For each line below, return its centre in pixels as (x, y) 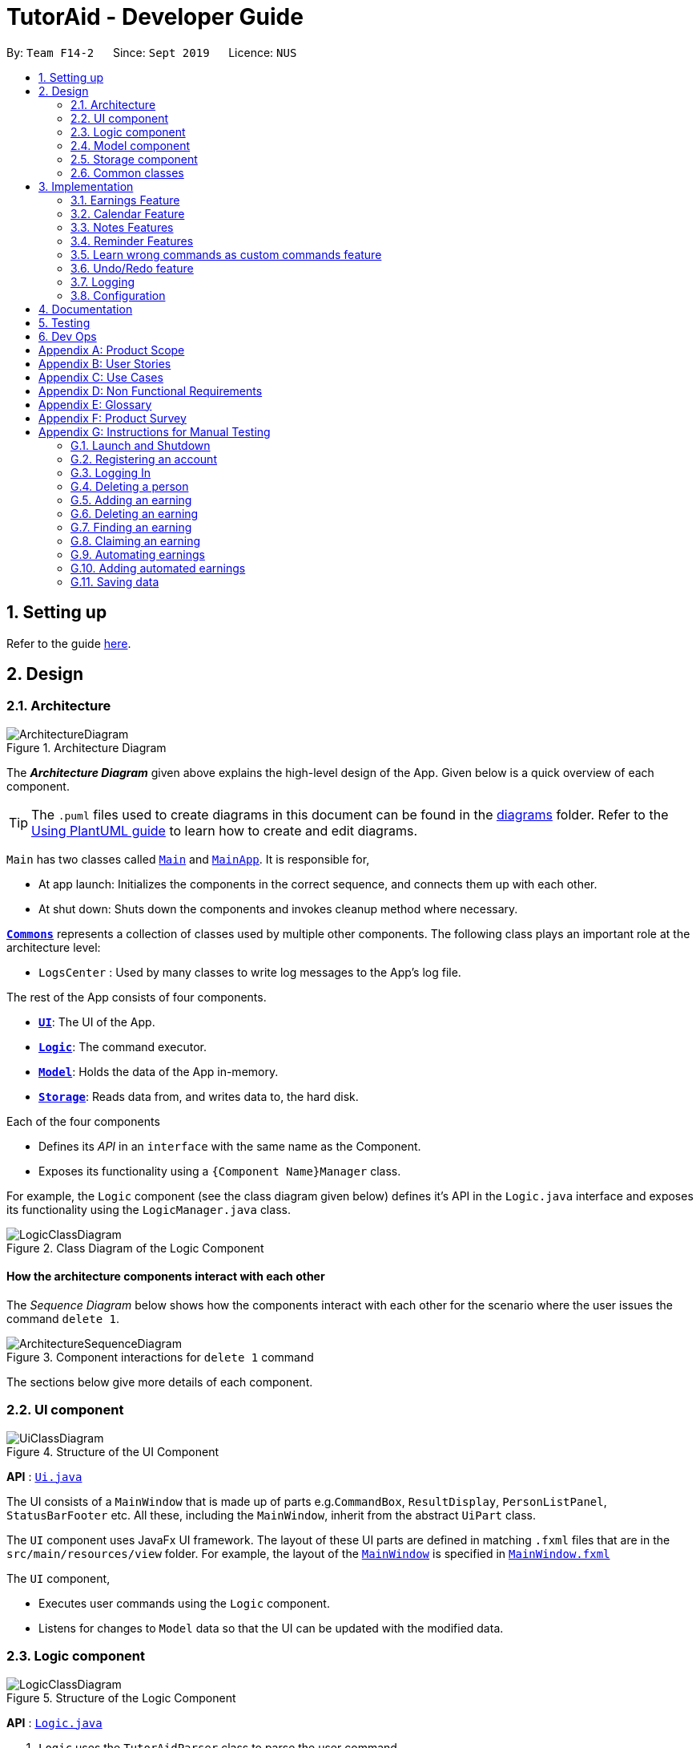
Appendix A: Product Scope (112, 350)
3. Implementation (86, 186)
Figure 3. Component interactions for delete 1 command (160, 1358)
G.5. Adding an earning (131, 500)
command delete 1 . (63, 1319)
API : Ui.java (44, 1476)
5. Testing (64, 322)
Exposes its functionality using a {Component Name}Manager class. (220, 1171)
